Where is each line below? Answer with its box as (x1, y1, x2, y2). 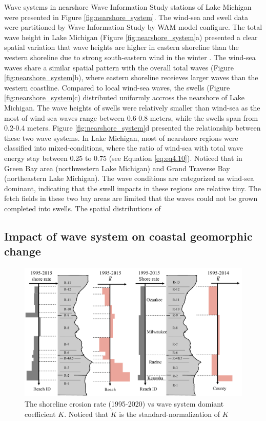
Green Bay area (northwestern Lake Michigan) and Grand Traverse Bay (4, 162, 230, 173)
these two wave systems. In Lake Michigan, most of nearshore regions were (4, 132, 238, 143)
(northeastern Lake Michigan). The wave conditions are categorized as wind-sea (4, 173, 254, 184)
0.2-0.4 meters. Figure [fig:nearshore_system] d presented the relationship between (4, 122, 261, 133)
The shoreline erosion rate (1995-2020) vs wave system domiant (25, 398, 224, 409)
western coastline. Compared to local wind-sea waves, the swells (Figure (4, 82, 230, 93)
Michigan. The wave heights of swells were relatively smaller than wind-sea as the (4, 102, 260, 113)
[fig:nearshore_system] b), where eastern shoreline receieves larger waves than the (4, 72, 258, 83)
